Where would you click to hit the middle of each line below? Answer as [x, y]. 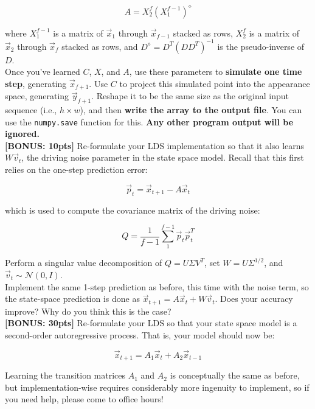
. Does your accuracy [254, 299]
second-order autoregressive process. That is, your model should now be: [140, 334]
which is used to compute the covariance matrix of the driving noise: [133, 210]
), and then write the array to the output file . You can [191, 110]
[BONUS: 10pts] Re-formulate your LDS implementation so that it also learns [155, 145]
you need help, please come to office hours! [84, 399]
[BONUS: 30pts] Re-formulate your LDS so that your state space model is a [151, 323]
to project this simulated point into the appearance [215, 83]
